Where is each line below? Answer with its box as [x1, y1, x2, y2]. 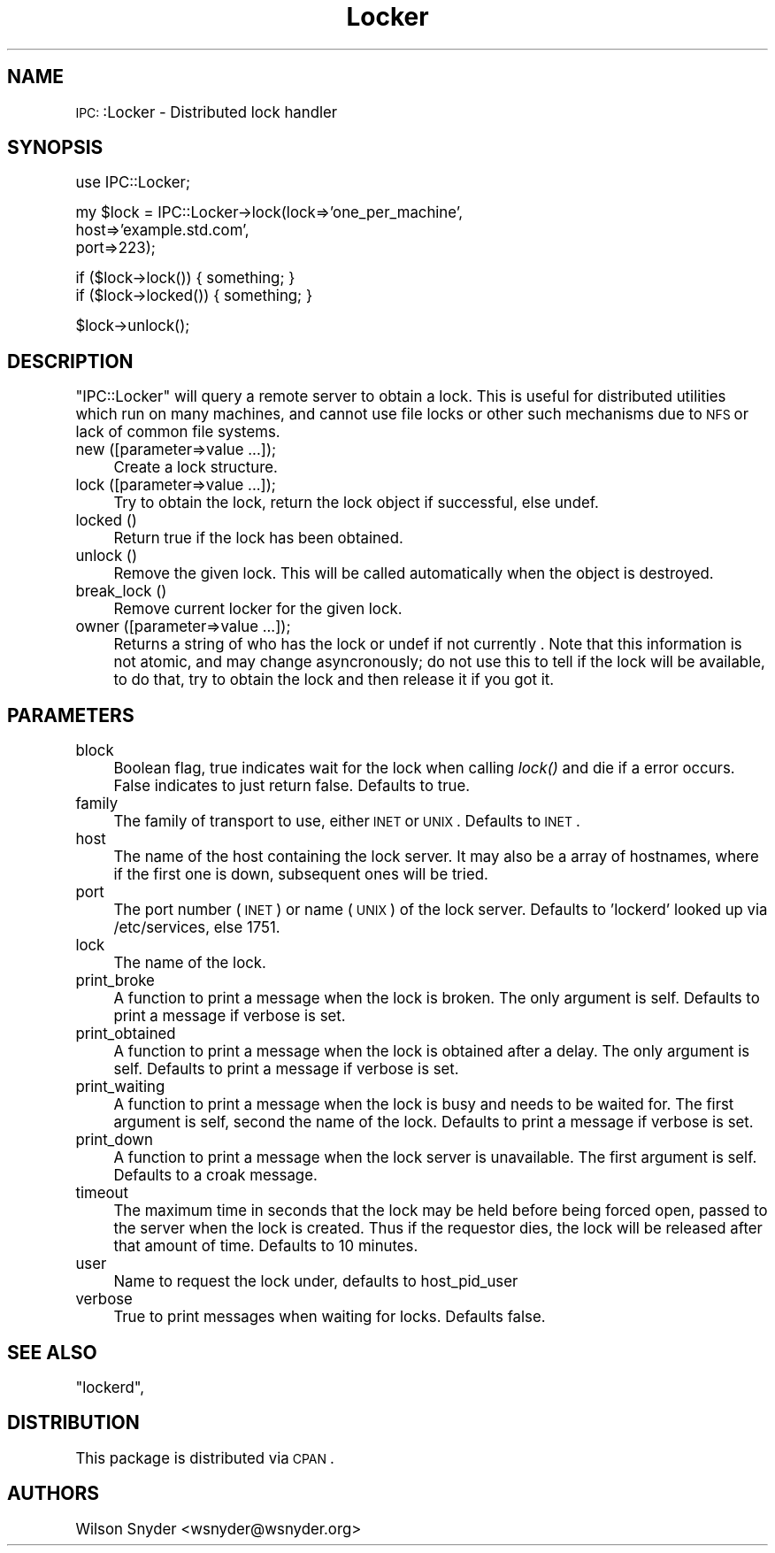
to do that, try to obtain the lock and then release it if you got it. [113, 671, 555, 689]
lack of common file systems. [75, 423, 280, 442]
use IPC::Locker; [75, 173, 190, 192]
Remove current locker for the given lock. [113, 600, 403, 619]
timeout [75, 1184, 128, 1203]
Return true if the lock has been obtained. [113, 529, 403, 548]
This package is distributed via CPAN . [75, 1449, 334, 1467]
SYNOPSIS [7, 136, 104, 159]
